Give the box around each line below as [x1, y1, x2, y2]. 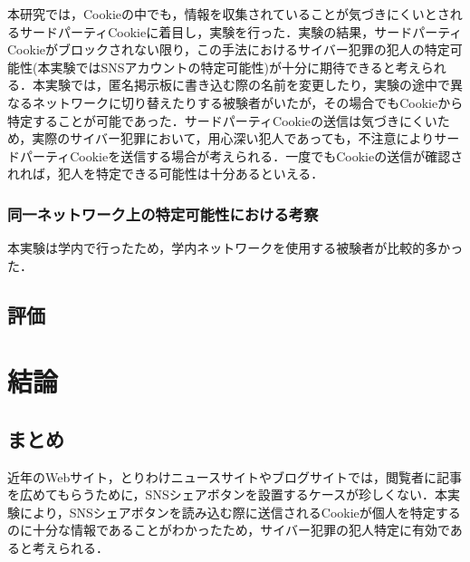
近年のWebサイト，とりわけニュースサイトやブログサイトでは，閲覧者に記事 [7, 467, 463, 486]
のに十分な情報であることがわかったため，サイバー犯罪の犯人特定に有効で [7, 520, 450, 539]
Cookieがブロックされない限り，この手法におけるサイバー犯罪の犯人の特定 [7, 40, 450, 59]
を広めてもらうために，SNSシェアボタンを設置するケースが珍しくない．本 [7, 485, 447, 504]
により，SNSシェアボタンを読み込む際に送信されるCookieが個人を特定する [19, 502, 461, 521]
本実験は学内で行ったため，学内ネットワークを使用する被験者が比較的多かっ [7, 238, 464, 257]
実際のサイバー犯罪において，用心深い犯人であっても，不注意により [32, 129, 435, 148]
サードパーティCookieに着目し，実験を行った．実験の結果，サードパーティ [19, 22, 463, 41]
